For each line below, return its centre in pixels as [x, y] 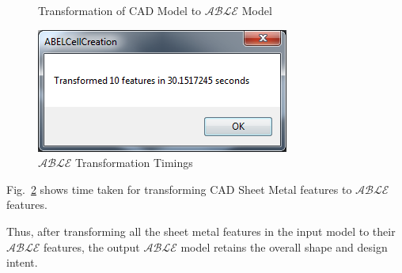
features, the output [91, 246]
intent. [22, 262]
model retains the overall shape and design [284, 246]
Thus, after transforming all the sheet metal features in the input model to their [201, 231]
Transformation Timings [134, 163]
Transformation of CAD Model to [120, 10]
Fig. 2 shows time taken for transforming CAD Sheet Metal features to [179, 189]
